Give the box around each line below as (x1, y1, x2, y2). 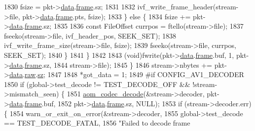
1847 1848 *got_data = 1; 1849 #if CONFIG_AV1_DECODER (47, 69, 244, 80)
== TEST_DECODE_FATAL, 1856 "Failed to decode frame (4, 118, 190, 128)
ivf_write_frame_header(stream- (137, 1, 239, 11)
